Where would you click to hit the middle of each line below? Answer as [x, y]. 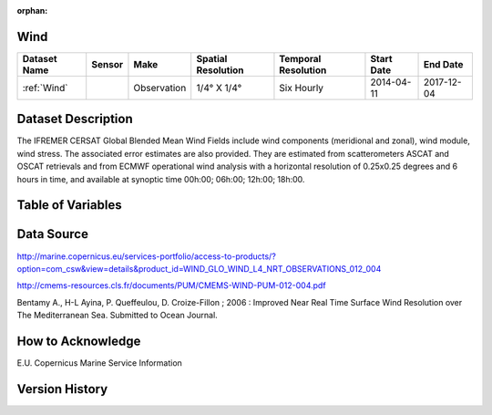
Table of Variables [69, 205]
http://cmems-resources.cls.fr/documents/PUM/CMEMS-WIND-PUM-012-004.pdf [172, 285]
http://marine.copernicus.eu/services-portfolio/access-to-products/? [147, 256]
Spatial [212, 58]
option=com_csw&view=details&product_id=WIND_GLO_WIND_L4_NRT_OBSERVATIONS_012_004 [199, 268]
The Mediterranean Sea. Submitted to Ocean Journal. [117, 316]
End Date [443, 64]
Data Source [52, 234]
